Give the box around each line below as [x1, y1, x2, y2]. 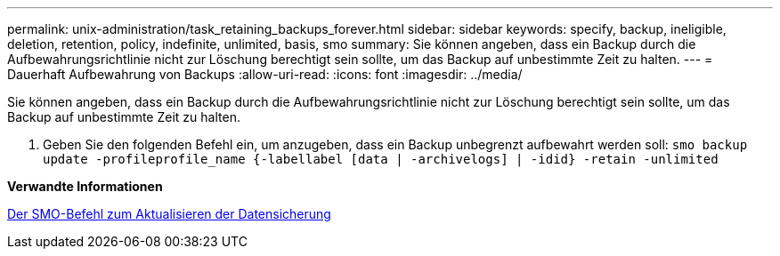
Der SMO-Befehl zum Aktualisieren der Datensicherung [7, 206, 331, 221]
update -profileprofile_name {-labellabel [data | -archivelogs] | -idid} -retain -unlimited [43, 152, 719, 166]
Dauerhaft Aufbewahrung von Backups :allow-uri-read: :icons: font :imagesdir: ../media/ [7, 67, 523, 82]
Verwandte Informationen [7, 179, 163, 194]
